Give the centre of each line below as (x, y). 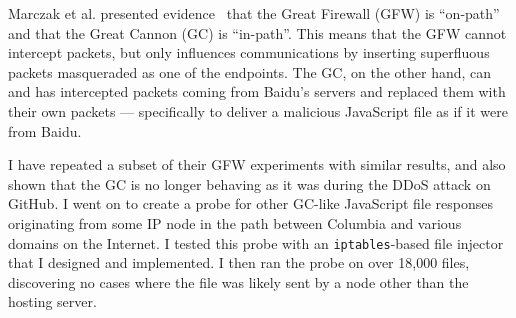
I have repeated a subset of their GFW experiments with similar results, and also (257, 164)
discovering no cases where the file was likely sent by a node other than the (238, 281)
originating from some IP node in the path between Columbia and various (235, 222)
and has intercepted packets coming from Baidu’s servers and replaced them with (257, 91)
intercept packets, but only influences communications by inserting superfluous (249, 52)
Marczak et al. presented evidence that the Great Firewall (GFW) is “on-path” (254, 13)
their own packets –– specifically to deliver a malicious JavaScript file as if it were (258, 110)
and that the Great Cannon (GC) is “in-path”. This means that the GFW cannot (257, 32)
